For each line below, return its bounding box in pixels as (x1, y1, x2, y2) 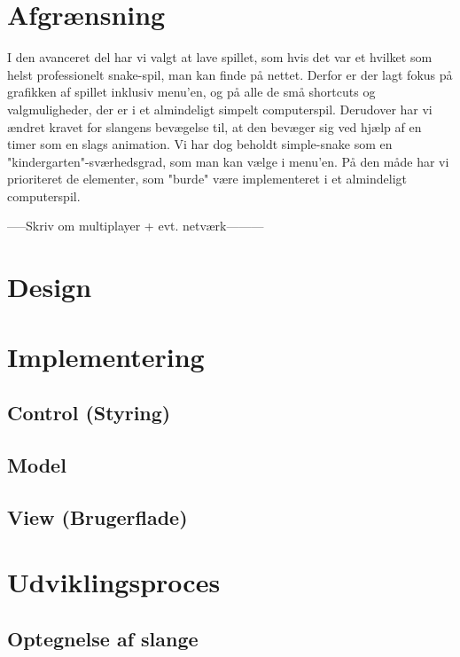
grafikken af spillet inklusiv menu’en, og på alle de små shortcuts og (7, 82, 376, 101)
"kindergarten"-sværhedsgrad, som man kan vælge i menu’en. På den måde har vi (7, 152, 449, 170)
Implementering (7, 338, 205, 374)
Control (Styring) (7, 399, 171, 426)
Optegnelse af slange (7, 624, 199, 652)
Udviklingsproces (7, 564, 221, 600)
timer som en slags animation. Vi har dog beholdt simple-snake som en (7, 135, 393, 153)
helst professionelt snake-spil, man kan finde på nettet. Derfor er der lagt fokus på (7, 65, 453, 83)
